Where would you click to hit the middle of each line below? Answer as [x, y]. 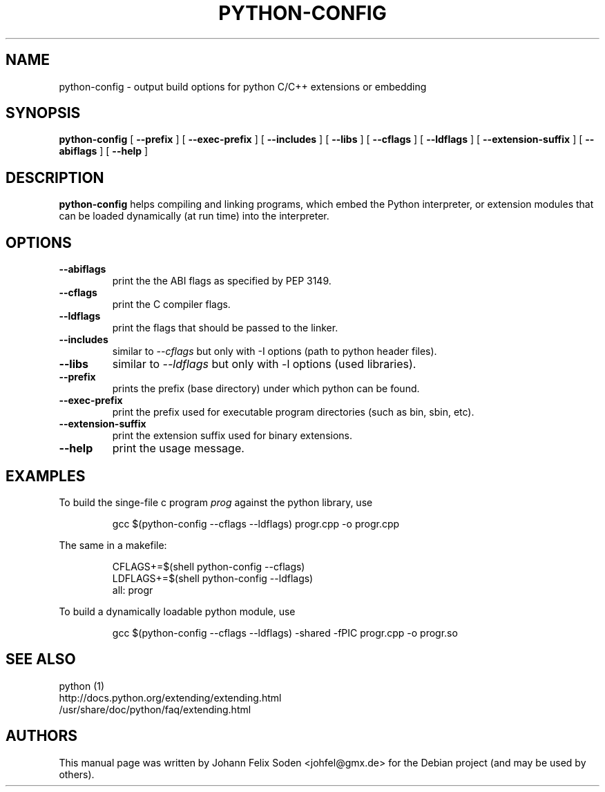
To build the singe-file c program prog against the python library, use [216, 502]
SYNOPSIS [43, 113]
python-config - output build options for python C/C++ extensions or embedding [243, 86]
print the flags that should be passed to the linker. [225, 328]
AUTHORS [42, 736]
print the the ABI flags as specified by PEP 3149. [222, 281]
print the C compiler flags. [171, 305]
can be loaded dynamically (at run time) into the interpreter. [194, 216]
